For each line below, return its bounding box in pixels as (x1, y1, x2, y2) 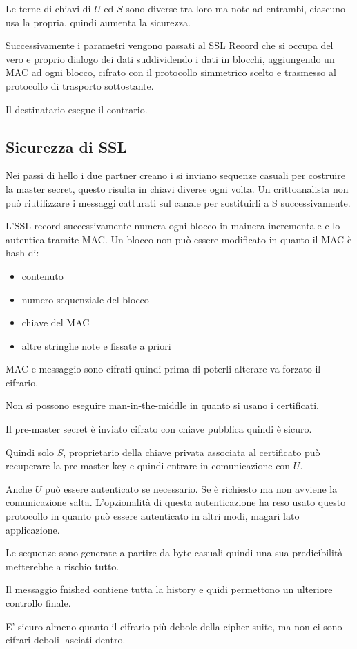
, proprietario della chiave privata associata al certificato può (63, 444, 320, 459)
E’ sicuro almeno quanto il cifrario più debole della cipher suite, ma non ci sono (6, 619, 342, 633)
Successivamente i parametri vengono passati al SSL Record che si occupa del (6, 38, 334, 53)
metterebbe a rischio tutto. (6, 558, 119, 573)
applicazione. (6, 522, 60, 536)
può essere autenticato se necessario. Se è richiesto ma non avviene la (45, 481, 338, 496)
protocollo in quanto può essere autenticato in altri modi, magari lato (6, 509, 300, 523)
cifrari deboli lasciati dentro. (6, 632, 126, 647)
